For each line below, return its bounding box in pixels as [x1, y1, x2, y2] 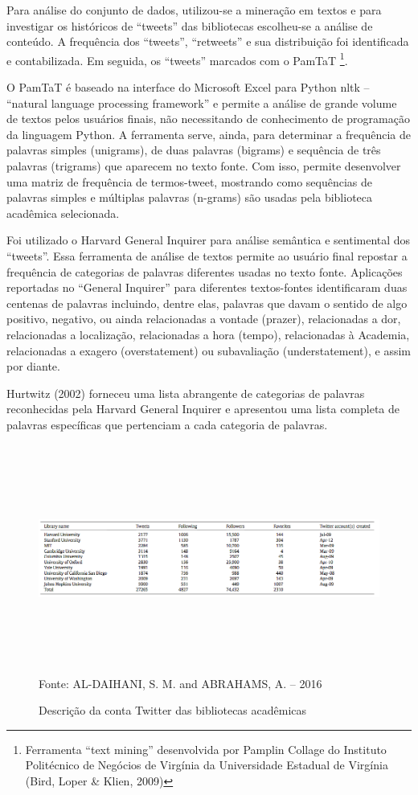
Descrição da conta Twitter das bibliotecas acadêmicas [39, 702, 307, 719]
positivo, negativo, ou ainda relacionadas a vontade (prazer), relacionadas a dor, [6, 310, 401, 327]
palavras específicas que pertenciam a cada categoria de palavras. [6, 416, 328, 432]
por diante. [6, 358, 60, 375]
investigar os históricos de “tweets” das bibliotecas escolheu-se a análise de [6, 17, 373, 34]
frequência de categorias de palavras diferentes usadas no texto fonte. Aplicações [6, 263, 403, 280]
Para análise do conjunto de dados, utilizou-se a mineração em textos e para [6, 2, 382, 18]
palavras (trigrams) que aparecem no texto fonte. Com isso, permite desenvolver [6, 158, 401, 174]
